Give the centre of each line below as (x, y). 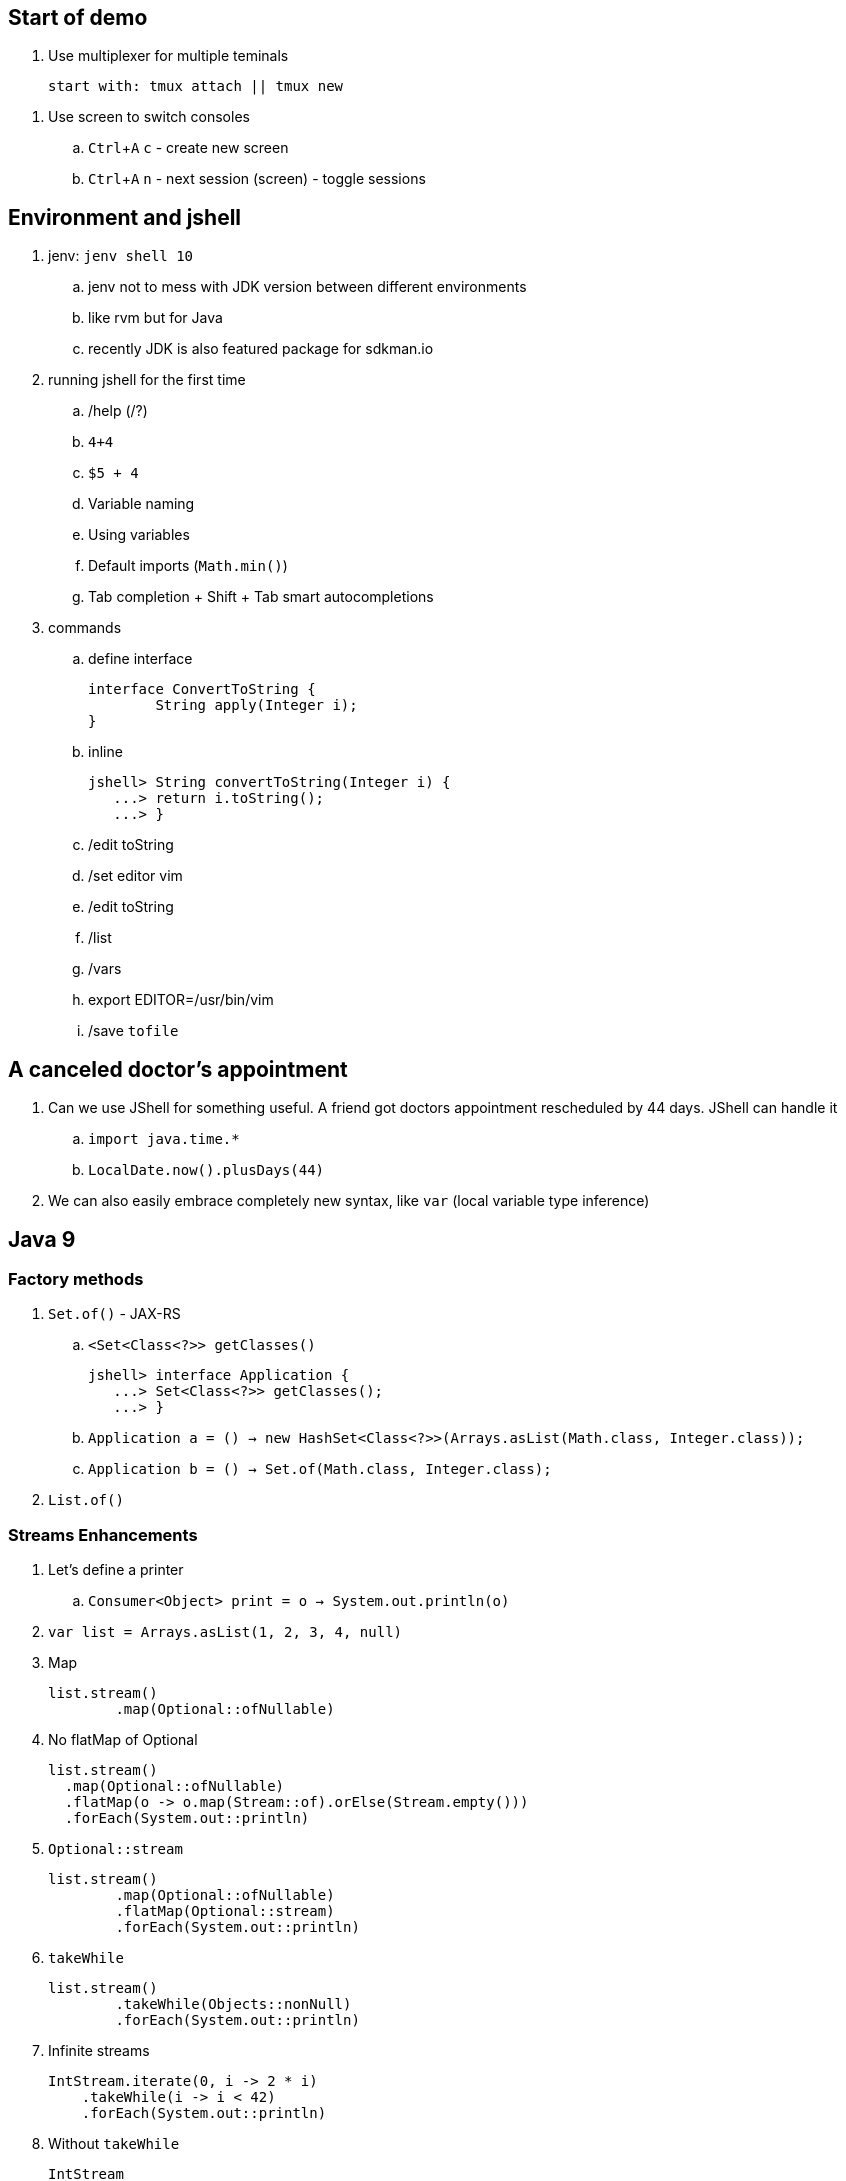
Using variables (139, 535)
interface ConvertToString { (202, 689)
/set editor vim (135, 876)
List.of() (86, 1500)
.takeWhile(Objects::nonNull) (233, 2004)
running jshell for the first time (147, 380)
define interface (140, 659)
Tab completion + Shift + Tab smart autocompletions (261, 597)
